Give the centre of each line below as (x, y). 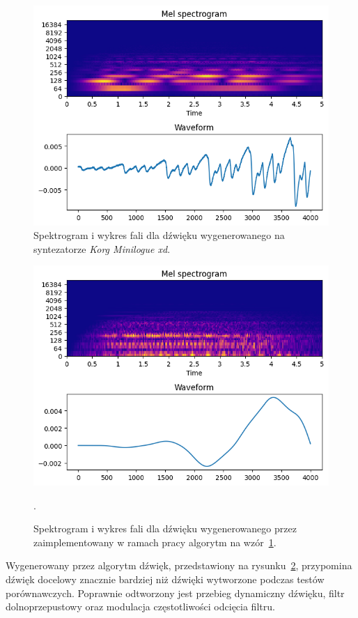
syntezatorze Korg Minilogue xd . (102, 248)
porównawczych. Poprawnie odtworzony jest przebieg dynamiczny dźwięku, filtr (175, 593)
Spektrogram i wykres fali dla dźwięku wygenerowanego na (159, 235)
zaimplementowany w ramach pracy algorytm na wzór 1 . (155, 542)
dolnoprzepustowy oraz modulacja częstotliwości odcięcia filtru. (140, 607)
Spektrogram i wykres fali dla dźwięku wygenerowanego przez (165, 528)
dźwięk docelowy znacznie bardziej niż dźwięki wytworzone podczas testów (165, 579)
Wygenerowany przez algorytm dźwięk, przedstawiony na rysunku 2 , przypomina (179, 565)
